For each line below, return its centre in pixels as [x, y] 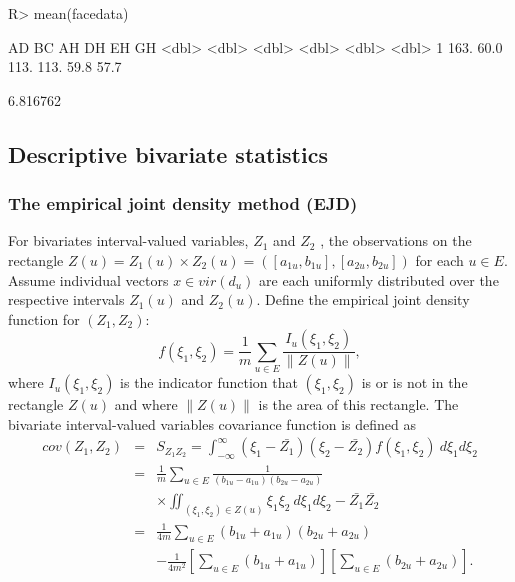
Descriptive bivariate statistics [168, 153]
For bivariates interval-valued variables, [128, 240]
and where [146, 404]
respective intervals [66, 299]
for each [439, 259]
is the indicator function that [209, 382]
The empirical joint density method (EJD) [183, 203]
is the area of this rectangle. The [358, 404]
